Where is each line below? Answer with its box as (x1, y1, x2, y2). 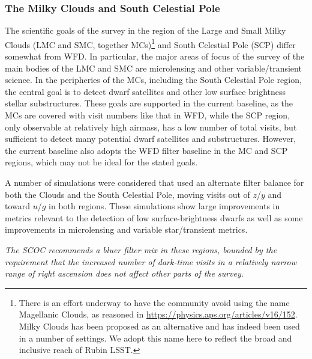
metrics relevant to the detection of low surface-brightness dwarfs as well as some (5, 211, 303, 224)
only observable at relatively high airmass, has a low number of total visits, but (5, 120, 297, 133)
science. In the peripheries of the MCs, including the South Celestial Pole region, (5, 73, 302, 86)
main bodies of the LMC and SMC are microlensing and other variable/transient (5, 61, 302, 74)
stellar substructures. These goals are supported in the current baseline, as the (5, 97, 293, 109)
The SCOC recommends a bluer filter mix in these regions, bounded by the (5, 243, 277, 256)
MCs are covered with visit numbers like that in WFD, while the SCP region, (5, 109, 290, 121)
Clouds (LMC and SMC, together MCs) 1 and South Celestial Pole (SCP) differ (5, 36, 296, 51)
